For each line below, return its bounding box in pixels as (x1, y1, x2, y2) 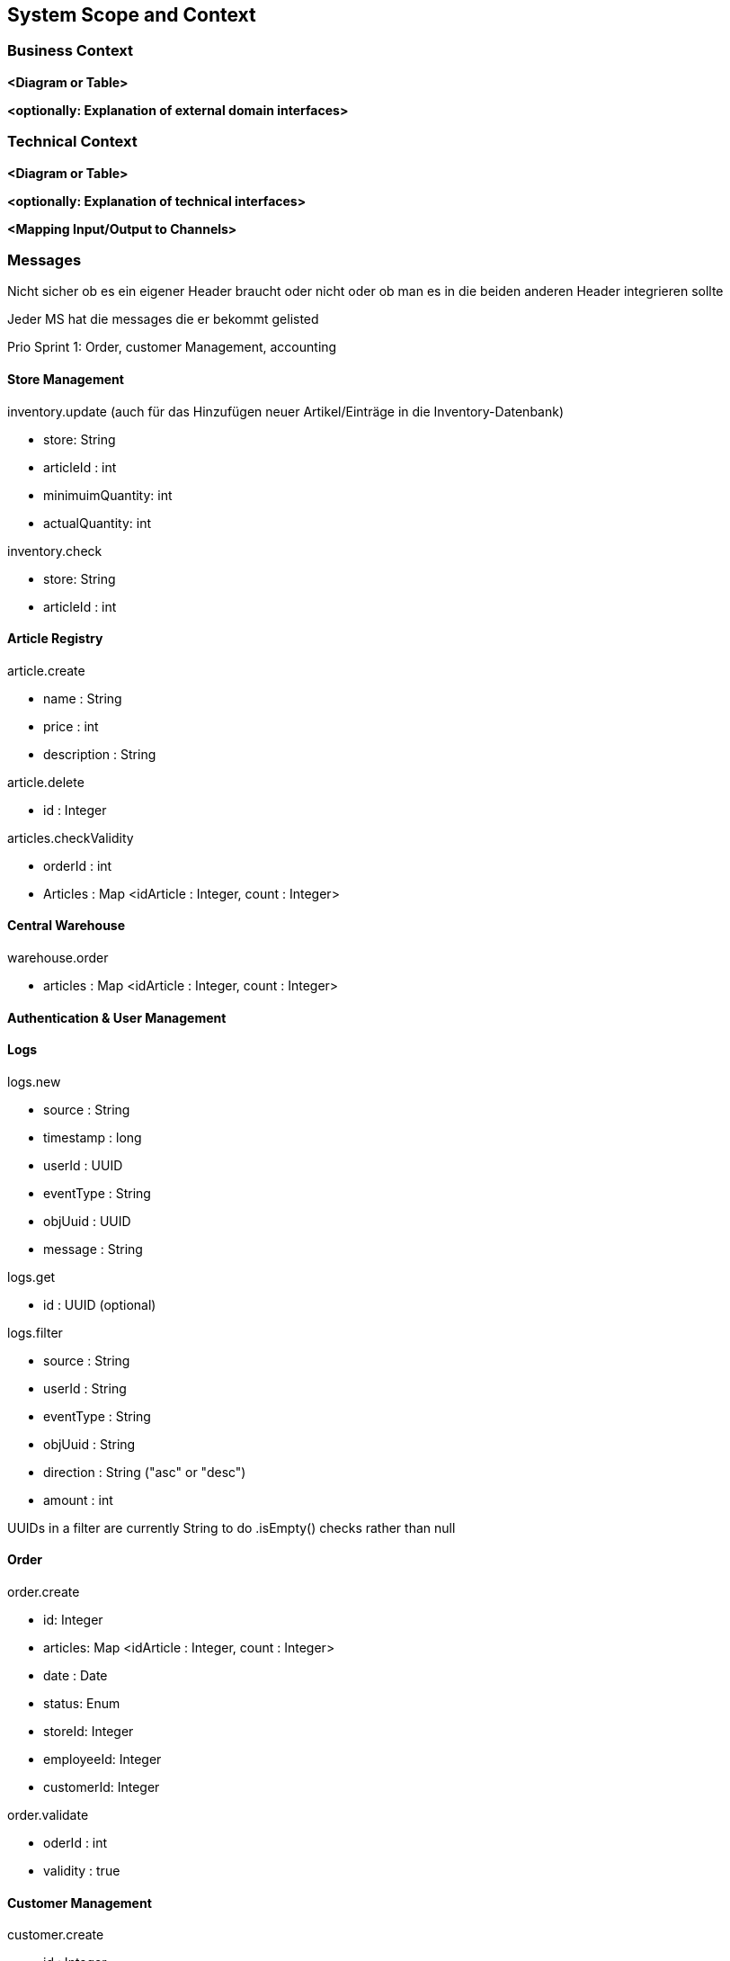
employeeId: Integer (43, 1751, 162, 1767)
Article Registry (7, 631, 103, 647)
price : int (43, 718, 99, 734)
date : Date (43, 1668, 108, 1683)
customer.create (7, 1927, 104, 1943)
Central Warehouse (7, 918, 126, 934)
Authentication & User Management (7, 1009, 227, 1025)
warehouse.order (7, 949, 109, 965)
